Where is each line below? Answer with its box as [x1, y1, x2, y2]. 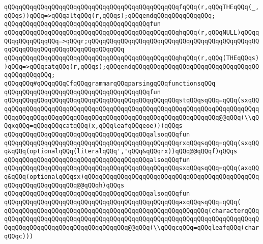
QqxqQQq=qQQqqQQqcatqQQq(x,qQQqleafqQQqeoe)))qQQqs [4, 122, 183, 130]
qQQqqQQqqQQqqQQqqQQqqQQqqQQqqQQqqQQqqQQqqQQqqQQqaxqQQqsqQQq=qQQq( [4, 199, 241, 206]
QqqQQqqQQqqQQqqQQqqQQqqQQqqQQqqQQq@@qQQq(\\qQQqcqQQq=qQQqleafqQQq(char [4, 224, 259, 232]
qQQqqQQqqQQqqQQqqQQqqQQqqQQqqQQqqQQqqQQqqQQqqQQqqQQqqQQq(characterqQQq [4, 207, 259, 214]
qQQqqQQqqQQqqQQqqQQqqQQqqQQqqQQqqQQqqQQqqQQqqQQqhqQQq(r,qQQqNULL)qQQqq [4, 29, 259, 36]
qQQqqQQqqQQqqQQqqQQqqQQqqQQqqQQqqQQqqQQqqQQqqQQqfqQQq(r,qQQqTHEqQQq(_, [4, 4, 259, 11]
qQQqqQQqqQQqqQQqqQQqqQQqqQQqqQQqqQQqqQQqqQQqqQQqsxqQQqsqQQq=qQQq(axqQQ [4, 165, 259, 172]
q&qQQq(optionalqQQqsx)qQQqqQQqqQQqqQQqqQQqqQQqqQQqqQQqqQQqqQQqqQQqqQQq [4, 173, 259, 181]
